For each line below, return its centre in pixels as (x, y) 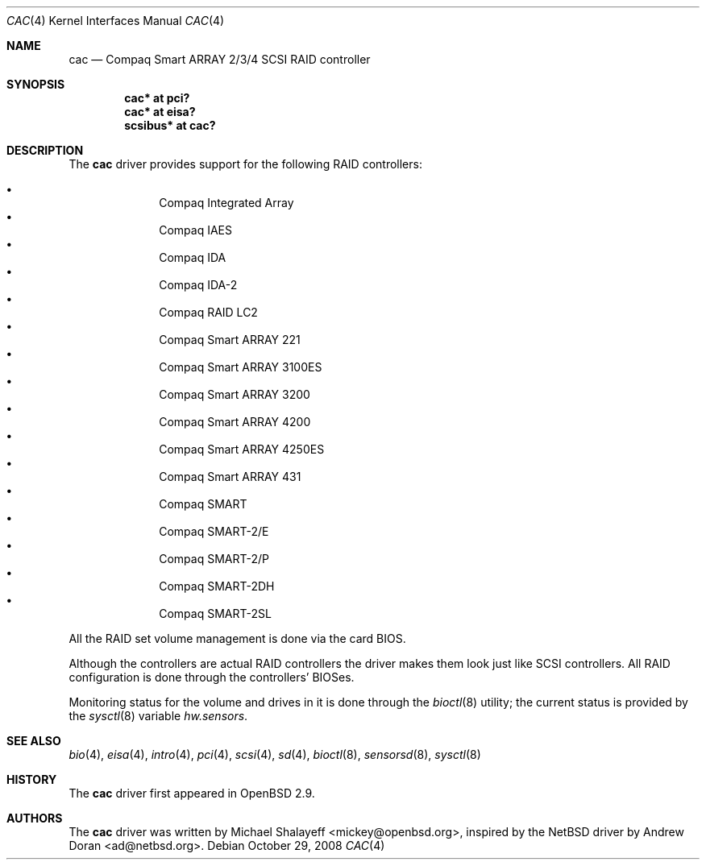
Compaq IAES (195, 230)
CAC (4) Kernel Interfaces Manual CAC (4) (116, 21)
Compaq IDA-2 (198, 285)
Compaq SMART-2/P (214, 559)
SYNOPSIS (36, 84)
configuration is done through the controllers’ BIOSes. (212, 677)
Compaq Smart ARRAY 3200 (235, 394)
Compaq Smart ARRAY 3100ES (241, 367)
